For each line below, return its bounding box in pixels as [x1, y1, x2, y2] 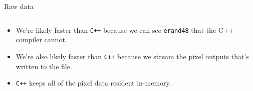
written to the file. [16, 61, 72, 71]
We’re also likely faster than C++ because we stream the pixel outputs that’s [16, 51, 249, 61]
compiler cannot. [16, 34, 67, 45]
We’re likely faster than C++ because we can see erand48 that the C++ [16, 24, 234, 35]
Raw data [4, 1, 34, 11]
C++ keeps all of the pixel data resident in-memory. [16, 78, 171, 88]
